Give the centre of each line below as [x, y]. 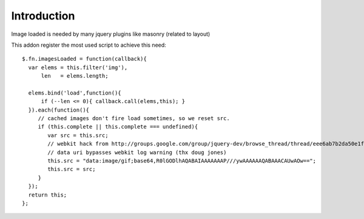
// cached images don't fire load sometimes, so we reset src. [134, 119]
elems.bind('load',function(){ [75, 93]
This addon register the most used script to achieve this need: [89, 45]
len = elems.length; [75, 76]
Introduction [43, 16]
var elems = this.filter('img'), [78, 67]
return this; [48, 195]
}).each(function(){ [59, 110]
